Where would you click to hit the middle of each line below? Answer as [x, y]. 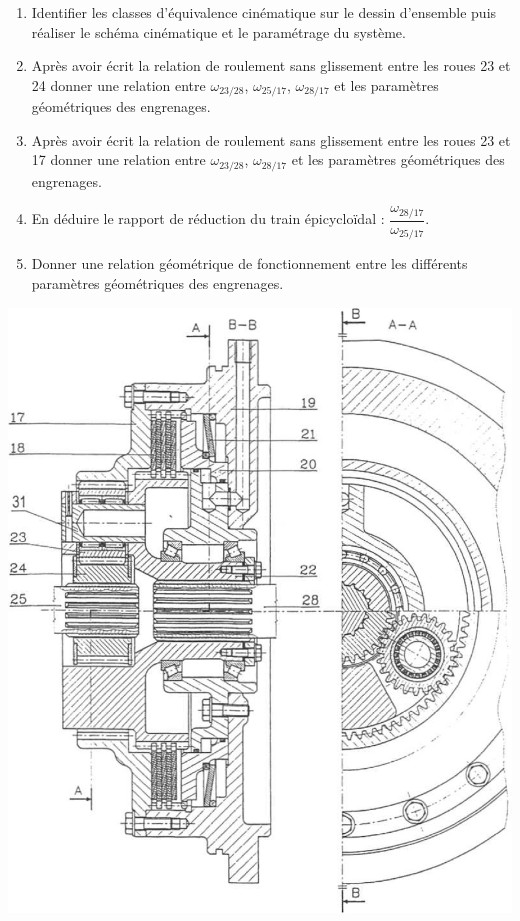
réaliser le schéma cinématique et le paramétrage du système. [218, 31]
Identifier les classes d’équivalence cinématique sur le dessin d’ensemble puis [264, 12]
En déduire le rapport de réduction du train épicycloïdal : [208, 218]
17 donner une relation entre [118, 159]
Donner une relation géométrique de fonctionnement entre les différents [249, 263]
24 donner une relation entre [118, 84]
